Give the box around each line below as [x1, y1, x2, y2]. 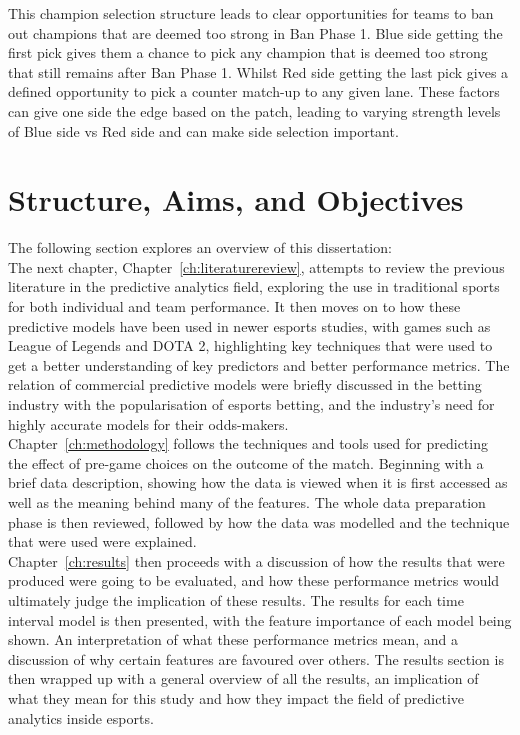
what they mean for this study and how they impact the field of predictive [8, 687, 465, 708]
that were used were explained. [8, 531, 197, 552]
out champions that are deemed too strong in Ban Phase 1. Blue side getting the [8, 22, 503, 43]
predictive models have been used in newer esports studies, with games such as [8, 315, 491, 336]
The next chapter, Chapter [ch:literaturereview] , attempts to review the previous [8, 256, 505, 277]
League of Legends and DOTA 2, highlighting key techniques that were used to [8, 335, 493, 356]
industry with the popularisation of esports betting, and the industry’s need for [8, 394, 495, 415]
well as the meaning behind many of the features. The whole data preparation [8, 492, 486, 512]
